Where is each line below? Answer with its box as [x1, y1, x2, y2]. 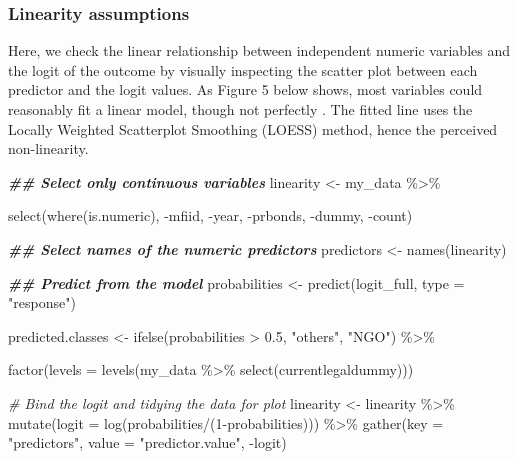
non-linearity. [8, 138, 89, 159]
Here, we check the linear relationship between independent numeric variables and [8, 40, 510, 61]
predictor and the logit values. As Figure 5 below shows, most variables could [8, 79, 483, 100]
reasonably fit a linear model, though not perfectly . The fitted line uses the [8, 99, 473, 119]
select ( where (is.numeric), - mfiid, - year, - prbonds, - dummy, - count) [8, 205, 413, 226]
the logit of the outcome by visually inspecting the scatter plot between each [8, 59, 478, 80]
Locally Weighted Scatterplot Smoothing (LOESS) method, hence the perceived [8, 118, 498, 139]
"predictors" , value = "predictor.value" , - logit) [8, 432, 287, 453]
